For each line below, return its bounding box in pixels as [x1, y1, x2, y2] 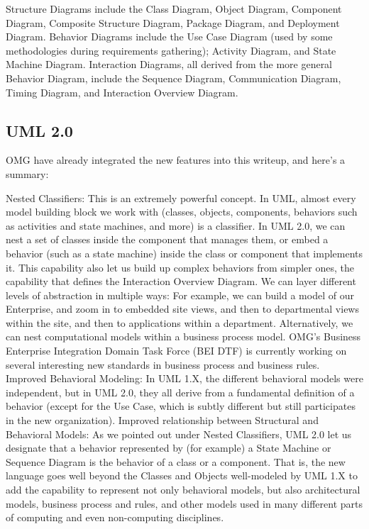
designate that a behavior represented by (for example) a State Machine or [6, 440, 331, 455]
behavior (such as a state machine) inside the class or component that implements [6, 245, 363, 260]
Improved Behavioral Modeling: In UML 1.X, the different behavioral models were [6, 371, 363, 386]
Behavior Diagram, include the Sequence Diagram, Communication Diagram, [6, 70, 341, 85]
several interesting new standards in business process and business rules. [6, 357, 320, 372]
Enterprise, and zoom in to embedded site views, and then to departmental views [6, 301, 359, 316]
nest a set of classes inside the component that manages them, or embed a [6, 232, 329, 247]
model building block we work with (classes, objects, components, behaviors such [6, 204, 358, 219]
